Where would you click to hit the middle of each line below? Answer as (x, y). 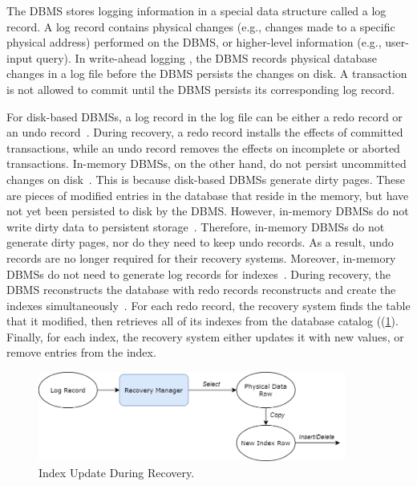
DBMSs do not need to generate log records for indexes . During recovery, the (199, 274)
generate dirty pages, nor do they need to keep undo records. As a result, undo (200, 242)
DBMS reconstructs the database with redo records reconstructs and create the (201, 290)
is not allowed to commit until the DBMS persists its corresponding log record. (201, 89)
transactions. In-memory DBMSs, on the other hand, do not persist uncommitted (206, 163)
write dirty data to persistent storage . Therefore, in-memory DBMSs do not (196, 226)
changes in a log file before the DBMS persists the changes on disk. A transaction (207, 74)
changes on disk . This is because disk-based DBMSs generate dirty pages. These (206, 179)
